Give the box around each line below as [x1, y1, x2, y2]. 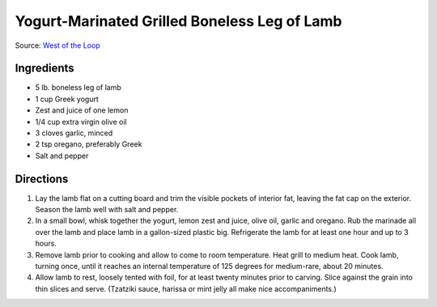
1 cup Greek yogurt [35, 94, 99, 104]
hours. [35, 239, 57, 249]
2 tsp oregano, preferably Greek [35, 139, 142, 149]
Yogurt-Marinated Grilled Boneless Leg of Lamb [15, 12, 343, 30]
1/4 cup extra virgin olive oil [35, 117, 127, 126]
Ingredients [15, 62, 74, 75]
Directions [15, 172, 69, 185]
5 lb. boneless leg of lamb [35, 83, 121, 92]
